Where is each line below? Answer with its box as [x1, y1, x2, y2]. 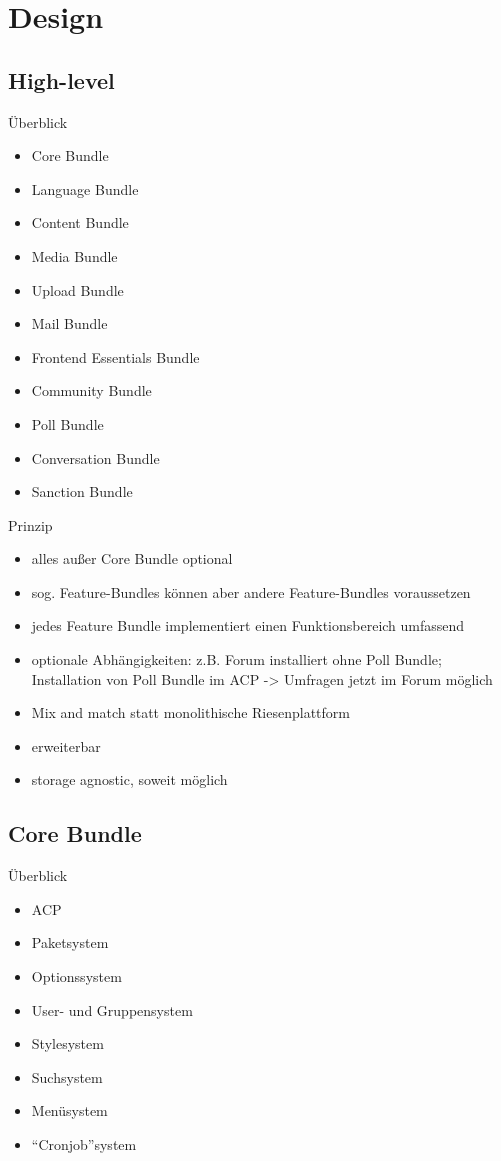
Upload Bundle [31, 279, 124, 300]
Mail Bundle [31, 313, 108, 334]
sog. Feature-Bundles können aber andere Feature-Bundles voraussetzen [31, 581, 471, 602]
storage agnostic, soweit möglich [31, 769, 228, 790]
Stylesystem [31, 1033, 104, 1054]
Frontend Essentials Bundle [31, 346, 200, 367]
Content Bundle [31, 212, 129, 233]
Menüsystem [31, 1100, 108, 1121]
